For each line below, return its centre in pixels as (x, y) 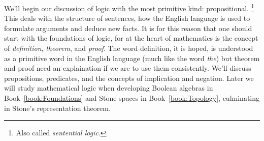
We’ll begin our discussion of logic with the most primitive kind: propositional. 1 (129, 7)
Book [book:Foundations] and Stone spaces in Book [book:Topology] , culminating (132, 98)
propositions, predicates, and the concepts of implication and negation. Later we (129, 78)
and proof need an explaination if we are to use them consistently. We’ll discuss (128, 68)
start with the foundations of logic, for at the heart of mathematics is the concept (131, 38)
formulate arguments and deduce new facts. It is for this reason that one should (128, 28)
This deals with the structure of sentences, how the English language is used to (127, 18)
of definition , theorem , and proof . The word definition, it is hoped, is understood (129, 48)
